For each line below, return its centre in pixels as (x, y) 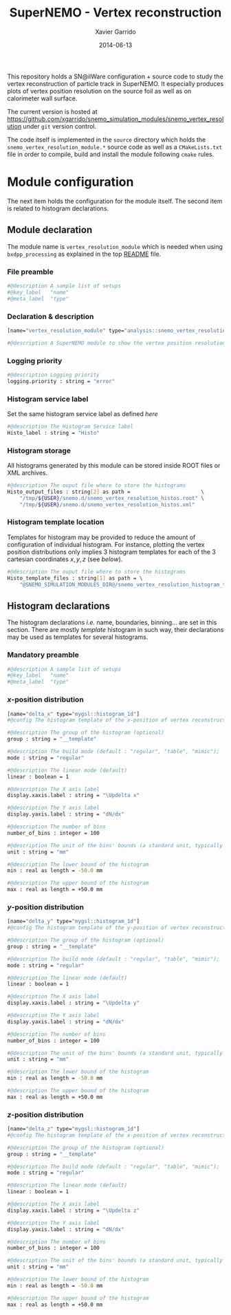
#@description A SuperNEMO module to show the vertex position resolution (117, 343)
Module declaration (50, 230)
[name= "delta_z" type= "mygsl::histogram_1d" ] (73, 1129)
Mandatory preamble (43, 655)
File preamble (30, 272)
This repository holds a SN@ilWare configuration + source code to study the (115, 76)
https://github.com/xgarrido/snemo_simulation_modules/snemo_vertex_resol (115, 119)
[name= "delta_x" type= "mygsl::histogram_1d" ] (73, 714)
